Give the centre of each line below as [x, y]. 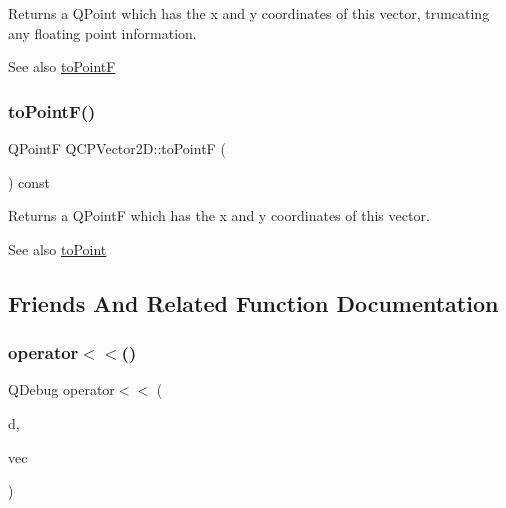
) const [29, 181]
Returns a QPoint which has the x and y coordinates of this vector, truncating [249, 13]
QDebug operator [61, 389]
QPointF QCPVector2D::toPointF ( [117, 148]
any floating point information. [102, 32]
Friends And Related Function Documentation [253, 302]
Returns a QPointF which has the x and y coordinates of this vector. [219, 215]
